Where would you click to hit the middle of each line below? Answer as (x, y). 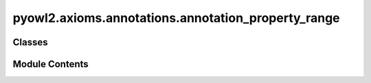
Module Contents (50, 64)
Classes (30, 42)
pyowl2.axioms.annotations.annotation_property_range (176, 18)
